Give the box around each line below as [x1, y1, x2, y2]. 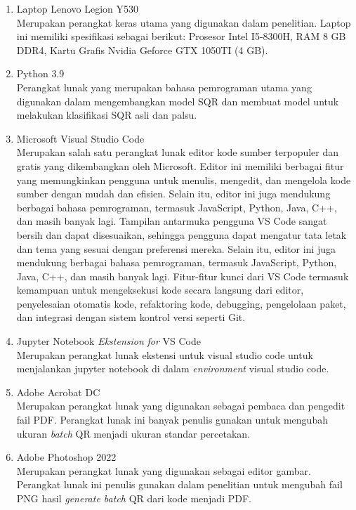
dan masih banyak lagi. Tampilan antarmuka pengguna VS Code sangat [16, 214, 327, 228]
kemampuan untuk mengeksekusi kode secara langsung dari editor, [16, 282, 304, 297]
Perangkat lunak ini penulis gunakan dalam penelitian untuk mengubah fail [16, 477, 343, 492]
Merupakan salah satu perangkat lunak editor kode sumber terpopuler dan [16, 145, 339, 159]
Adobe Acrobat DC [16, 384, 100, 399]
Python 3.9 [16, 66, 65, 81]
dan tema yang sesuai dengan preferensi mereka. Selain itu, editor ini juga [16, 241, 336, 256]
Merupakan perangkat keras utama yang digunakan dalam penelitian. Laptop [16, 15, 351, 30]
